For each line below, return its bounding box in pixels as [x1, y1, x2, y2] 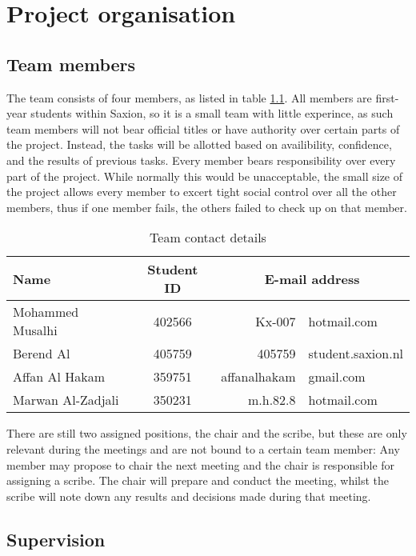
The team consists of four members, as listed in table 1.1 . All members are [6, 89, 372, 106]
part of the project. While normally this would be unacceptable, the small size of [6, 167, 403, 184]
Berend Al [13, 344, 70, 363]
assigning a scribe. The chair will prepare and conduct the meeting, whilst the [6, 472, 390, 489]
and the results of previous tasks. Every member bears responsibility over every [6, 151, 396, 168]
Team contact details [150, 228, 266, 247]
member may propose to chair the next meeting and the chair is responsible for [6, 456, 395, 473]
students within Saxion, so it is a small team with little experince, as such [30, 105, 394, 122]
